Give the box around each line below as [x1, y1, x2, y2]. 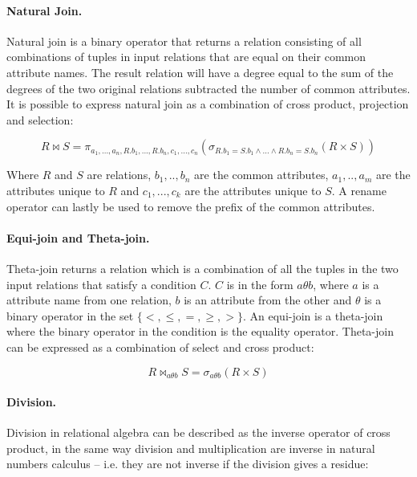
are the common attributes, [194, 166, 329, 183]
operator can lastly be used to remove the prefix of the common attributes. [6, 198, 375, 214]
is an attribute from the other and [184, 291, 352, 308]
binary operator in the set [6, 307, 134, 324]
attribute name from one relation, [6, 291, 172, 308]
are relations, [87, 166, 152, 183]
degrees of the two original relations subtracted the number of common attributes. [6, 79, 411, 96]
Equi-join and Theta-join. [6, 229, 150, 246]
